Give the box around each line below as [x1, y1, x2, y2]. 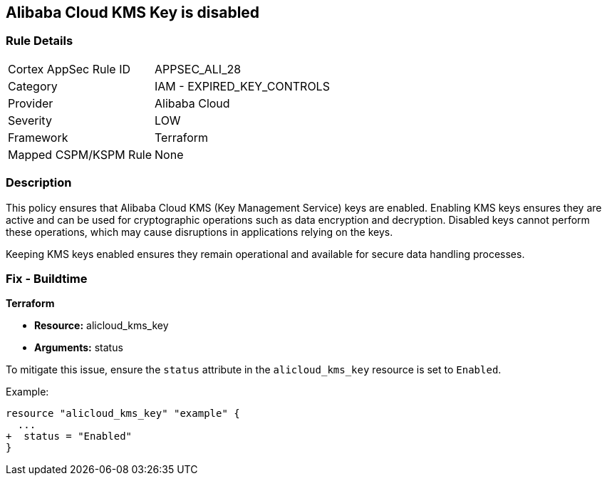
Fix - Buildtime [6, 271, 88, 286]
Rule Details [6, 33, 73, 48]
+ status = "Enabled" [6, 430, 133, 443]
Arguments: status [34, 341, 123, 354]
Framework [8, 130, 68, 145]
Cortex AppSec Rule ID [8, 61, 131, 76]
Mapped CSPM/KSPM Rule [8, 147, 152, 162]
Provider [8, 95, 53, 110]
